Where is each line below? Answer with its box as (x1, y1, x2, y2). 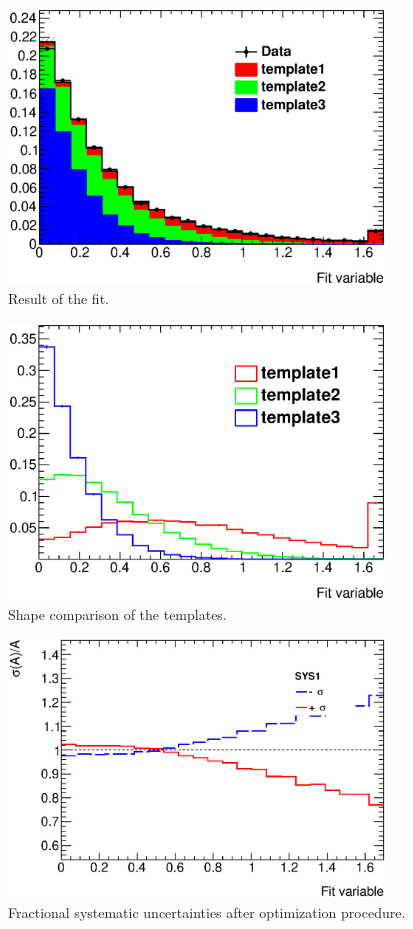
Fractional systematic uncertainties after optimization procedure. (8, 901, 406, 922)
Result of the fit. (8, 288, 109, 309)
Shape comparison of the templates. (8, 603, 227, 624)
